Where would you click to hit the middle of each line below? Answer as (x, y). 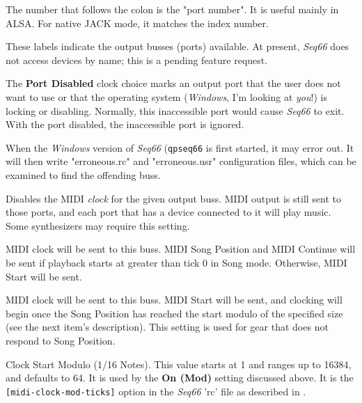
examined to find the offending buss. (83, 175)
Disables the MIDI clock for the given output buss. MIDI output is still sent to (174, 198)
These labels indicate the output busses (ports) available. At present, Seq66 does (178, 46)
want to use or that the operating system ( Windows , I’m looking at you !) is (166, 96)
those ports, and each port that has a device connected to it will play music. (168, 212)
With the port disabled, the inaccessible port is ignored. (125, 124)
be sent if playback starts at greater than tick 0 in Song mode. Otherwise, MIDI (176, 262)
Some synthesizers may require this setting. (98, 225)
